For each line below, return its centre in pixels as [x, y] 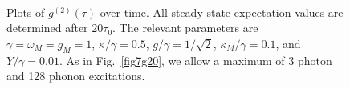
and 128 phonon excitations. [76, 76]
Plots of [26, 12]
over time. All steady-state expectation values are [222, 12]
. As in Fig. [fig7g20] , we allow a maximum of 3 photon [195, 60]
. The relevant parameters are [185, 28]
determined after [47, 28]
